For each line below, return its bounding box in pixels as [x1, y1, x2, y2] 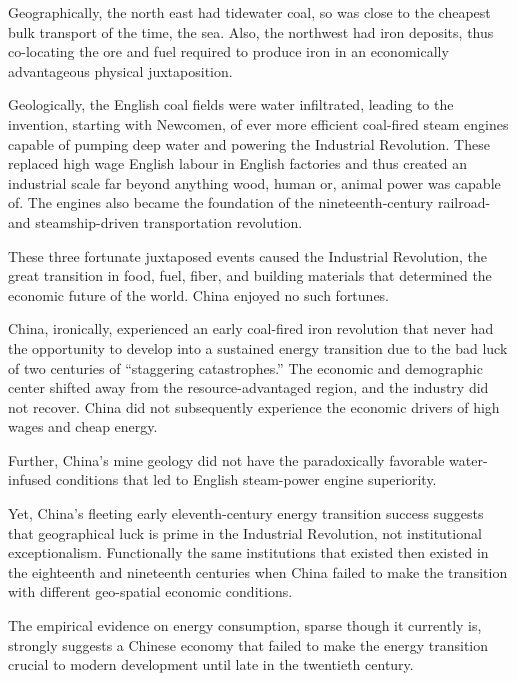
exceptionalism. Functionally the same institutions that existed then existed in [8, 542, 489, 563]
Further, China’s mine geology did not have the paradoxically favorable [8, 449, 445, 470]
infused [8, 469, 52, 490]
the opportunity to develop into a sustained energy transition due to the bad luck [8, 337, 508, 358]
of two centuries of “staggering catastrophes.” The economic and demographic [8, 357, 483, 378]
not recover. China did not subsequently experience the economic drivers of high [8, 396, 500, 417]
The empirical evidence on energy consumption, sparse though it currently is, [8, 615, 482, 636]
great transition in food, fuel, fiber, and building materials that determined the [8, 265, 492, 286]
